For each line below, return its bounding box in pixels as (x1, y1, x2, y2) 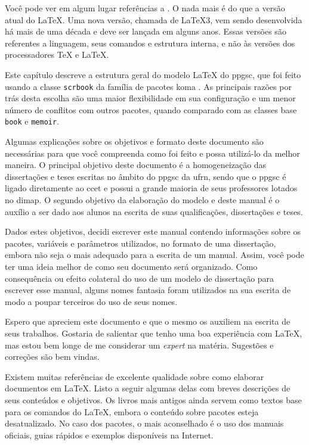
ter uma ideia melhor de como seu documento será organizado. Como (5, 260, 258, 272)
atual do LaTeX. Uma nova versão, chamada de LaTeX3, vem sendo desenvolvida (5, 13, 302, 26)
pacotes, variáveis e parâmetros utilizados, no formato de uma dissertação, (5, 236, 276, 249)
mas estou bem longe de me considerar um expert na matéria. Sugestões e (5, 338, 274, 351)
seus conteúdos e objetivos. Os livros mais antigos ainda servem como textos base (5, 393, 302, 406)
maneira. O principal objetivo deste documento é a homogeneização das (5, 158, 267, 171)
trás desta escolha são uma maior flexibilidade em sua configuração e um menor (5, 92, 296, 104)
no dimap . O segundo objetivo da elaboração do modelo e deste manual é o (5, 194, 280, 206)
